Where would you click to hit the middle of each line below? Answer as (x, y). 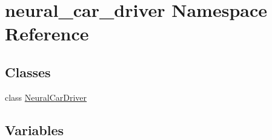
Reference (47, 33)
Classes (28, 72)
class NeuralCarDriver (46, 97)
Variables (35, 129)
